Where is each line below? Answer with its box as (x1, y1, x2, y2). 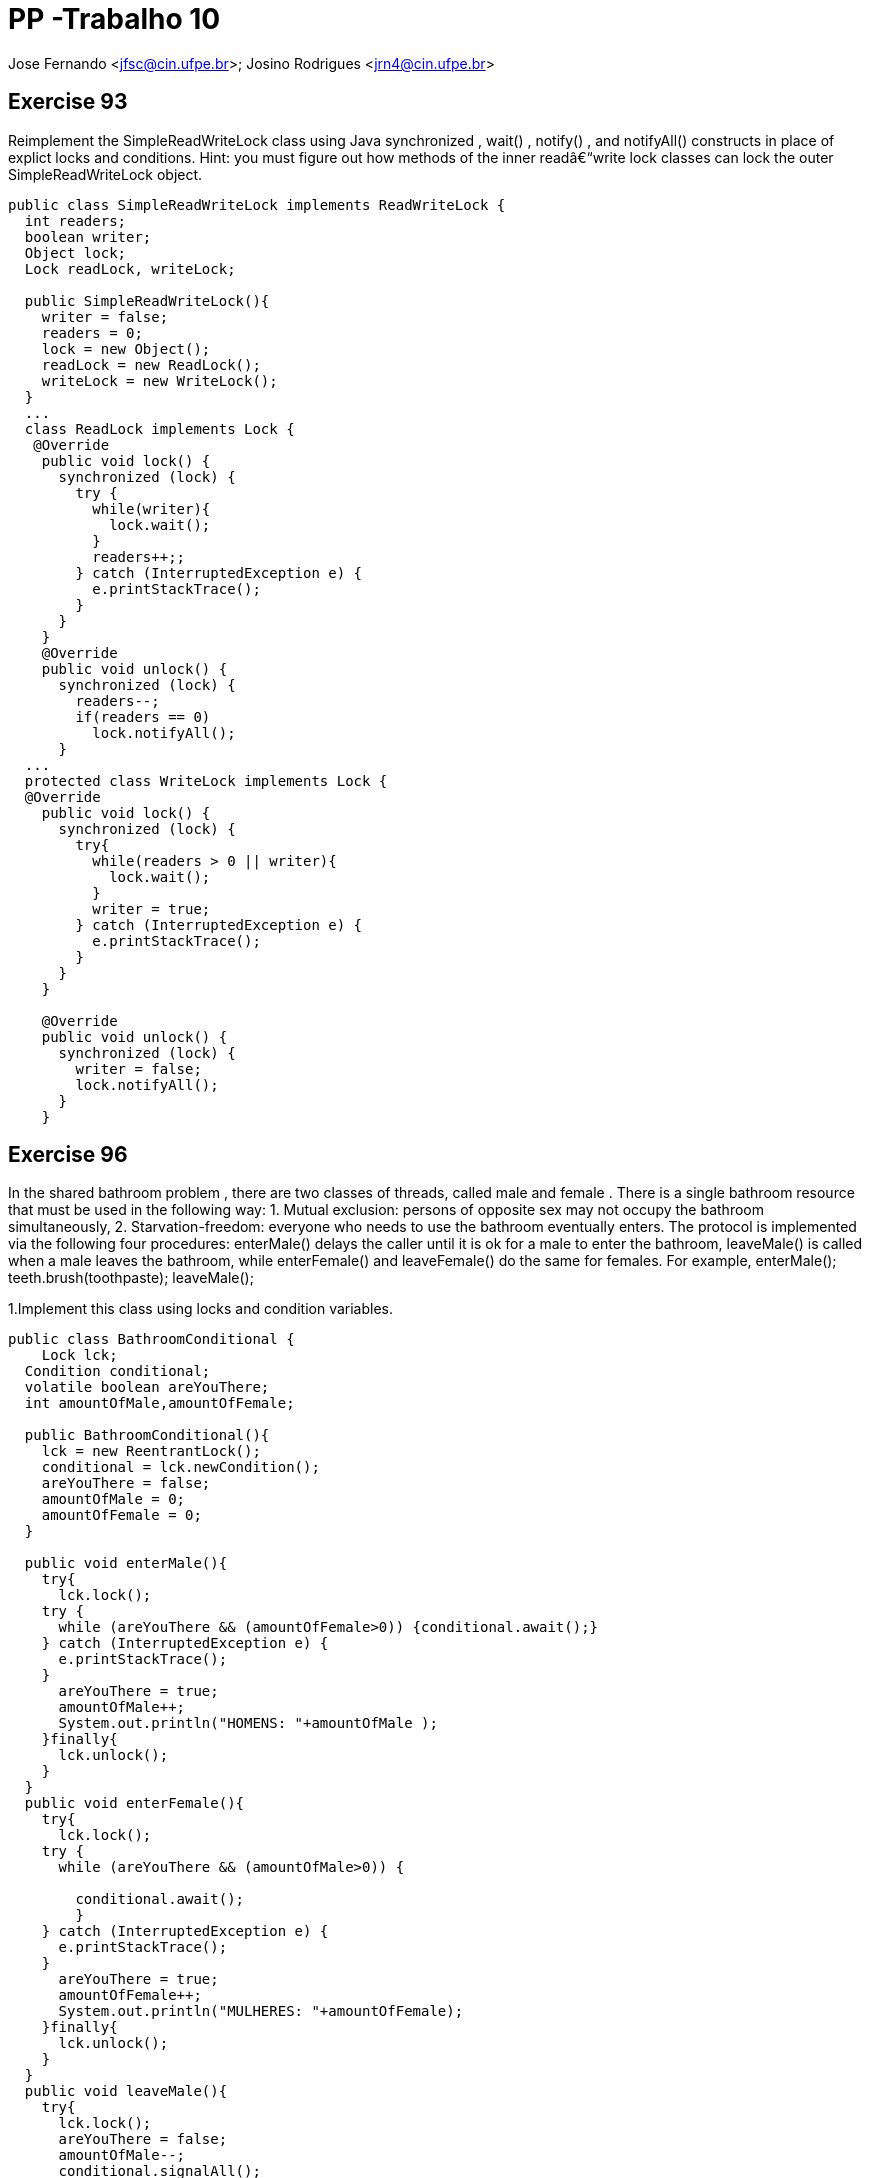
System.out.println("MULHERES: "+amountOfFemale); (58, 2003, 464, 2020)
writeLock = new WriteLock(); (41, 372, 278, 389)
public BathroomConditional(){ (24, 1427, 270, 1444)
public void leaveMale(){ (24, 2083, 228, 2100)
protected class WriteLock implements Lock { (24, 772, 388, 789)
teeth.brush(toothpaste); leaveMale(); (8, 1269, 254, 1287)
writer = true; (92, 900, 211, 917)
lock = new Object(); (41, 340, 211, 357)
